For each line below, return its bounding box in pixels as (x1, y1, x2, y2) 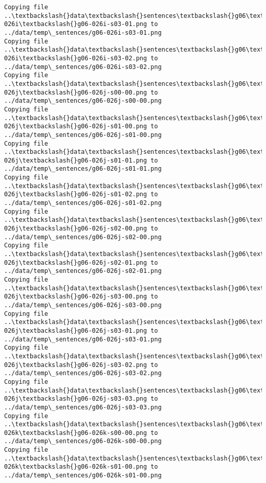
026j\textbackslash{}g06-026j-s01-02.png (4, 191, 147, 198)
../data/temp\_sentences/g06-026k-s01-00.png (4, 472, 162, 479)
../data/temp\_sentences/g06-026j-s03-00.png (4, 301, 162, 309)
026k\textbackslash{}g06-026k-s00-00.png (4, 429, 147, 436)
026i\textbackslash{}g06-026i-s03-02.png (4, 54, 147, 62)
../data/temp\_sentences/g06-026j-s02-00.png (4, 233, 162, 241)
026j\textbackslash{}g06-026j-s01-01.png (4, 156, 147, 164)
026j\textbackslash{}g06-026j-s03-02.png (4, 361, 147, 369)
